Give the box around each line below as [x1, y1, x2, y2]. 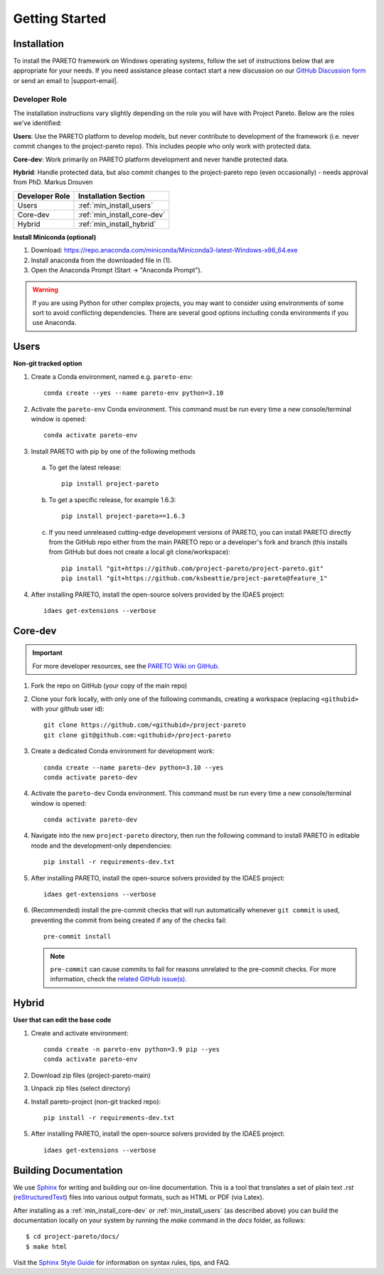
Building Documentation [13, 1164, 124, 1176]
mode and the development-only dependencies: [31, 841, 172, 850]
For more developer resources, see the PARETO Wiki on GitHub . [32, 661, 220, 670]
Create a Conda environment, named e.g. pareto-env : [31, 372, 193, 380]
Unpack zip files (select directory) [31, 1084, 131, 1093]
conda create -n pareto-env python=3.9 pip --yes [43, 1045, 220, 1054]
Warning [32, 285, 58, 294]
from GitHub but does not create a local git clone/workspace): [48, 548, 230, 556]
